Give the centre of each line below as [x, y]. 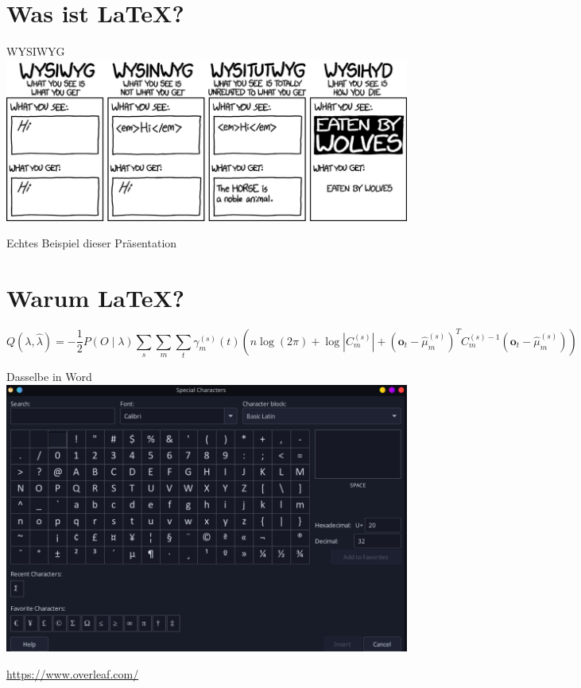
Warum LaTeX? [96, 297]
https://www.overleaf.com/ [73, 674]
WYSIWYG [36, 51]
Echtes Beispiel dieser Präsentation [92, 243]
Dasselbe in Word [49, 377]
